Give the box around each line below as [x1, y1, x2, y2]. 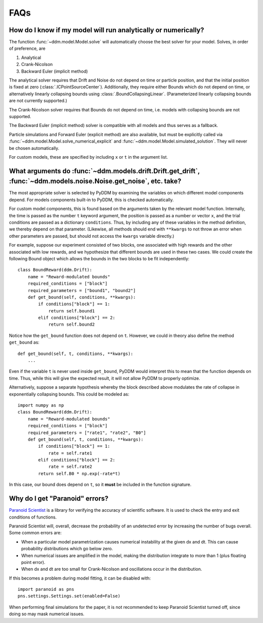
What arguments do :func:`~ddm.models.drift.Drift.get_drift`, [9, 166, 200, 175]
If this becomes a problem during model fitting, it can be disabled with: [9, 575, 151, 581]
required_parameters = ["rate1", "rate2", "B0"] [27, 430, 146, 436]
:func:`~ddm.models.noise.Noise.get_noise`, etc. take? [9, 177, 182, 186]
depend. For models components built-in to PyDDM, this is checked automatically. [9, 197, 174, 203]
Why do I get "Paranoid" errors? [9, 495, 109, 503]
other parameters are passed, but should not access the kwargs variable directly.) [9, 233, 174, 239]
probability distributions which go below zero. [21, 546, 113, 552]
